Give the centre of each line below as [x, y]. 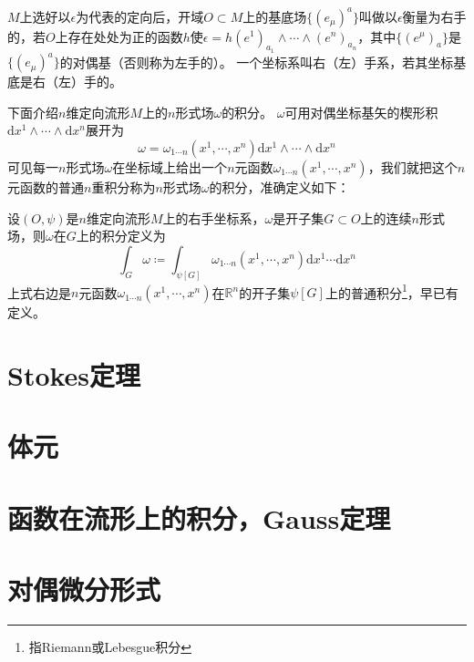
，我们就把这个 [412, 166]
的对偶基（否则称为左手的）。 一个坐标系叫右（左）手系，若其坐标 [257, 62]
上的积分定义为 [121, 236]
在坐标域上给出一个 [170, 166]
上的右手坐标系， [214, 217]
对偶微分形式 [84, 590]
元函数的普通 [46, 186]
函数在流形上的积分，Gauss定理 [199, 517]
